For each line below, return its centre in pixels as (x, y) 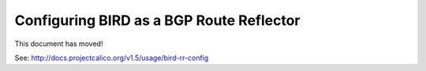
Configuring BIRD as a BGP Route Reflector (157, 20)
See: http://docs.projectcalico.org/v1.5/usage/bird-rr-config (112, 58)
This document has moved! (59, 44)
